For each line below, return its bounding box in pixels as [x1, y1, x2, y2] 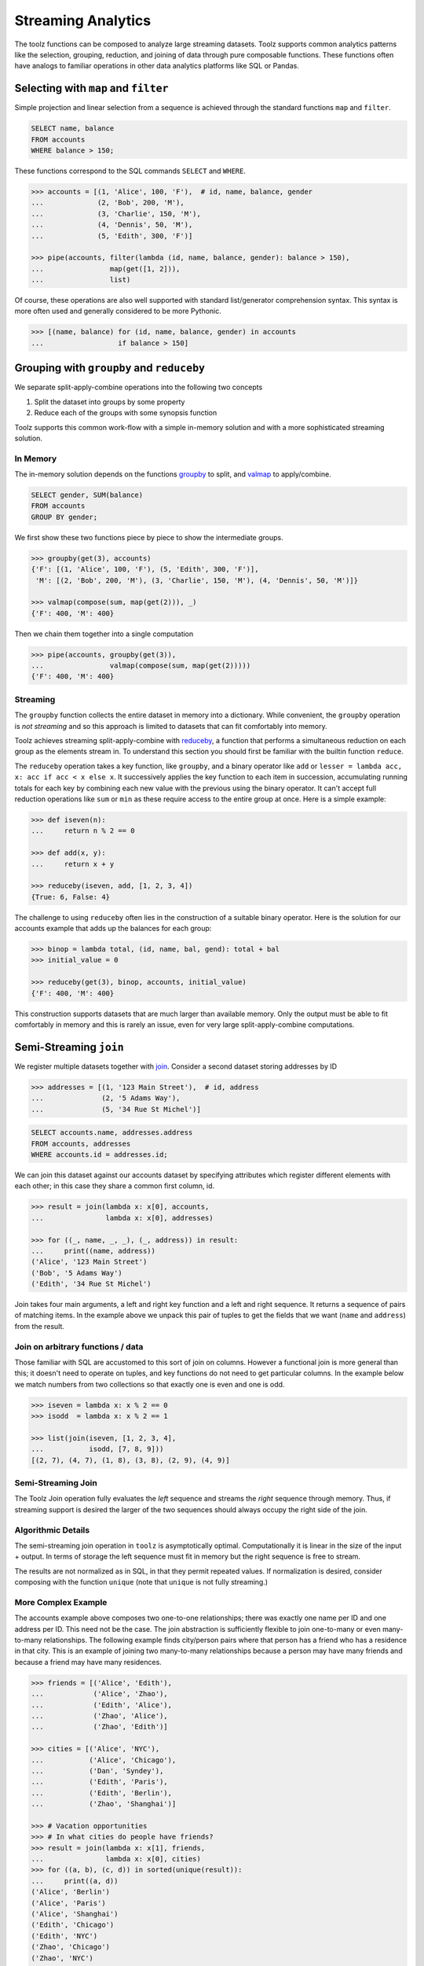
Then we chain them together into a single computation [14, 629, 194, 639]
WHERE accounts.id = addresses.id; [31, 1151, 168, 1159]
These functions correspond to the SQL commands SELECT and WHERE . [14, 166, 247, 175]
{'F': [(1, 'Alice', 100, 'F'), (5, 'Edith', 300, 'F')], [31, 565, 259, 574]
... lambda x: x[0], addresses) [31, 1213, 214, 1222]
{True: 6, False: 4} [31, 893, 110, 901]
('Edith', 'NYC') [31, 1931, 98, 1940]
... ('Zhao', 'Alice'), [31, 1711, 168, 1721]
